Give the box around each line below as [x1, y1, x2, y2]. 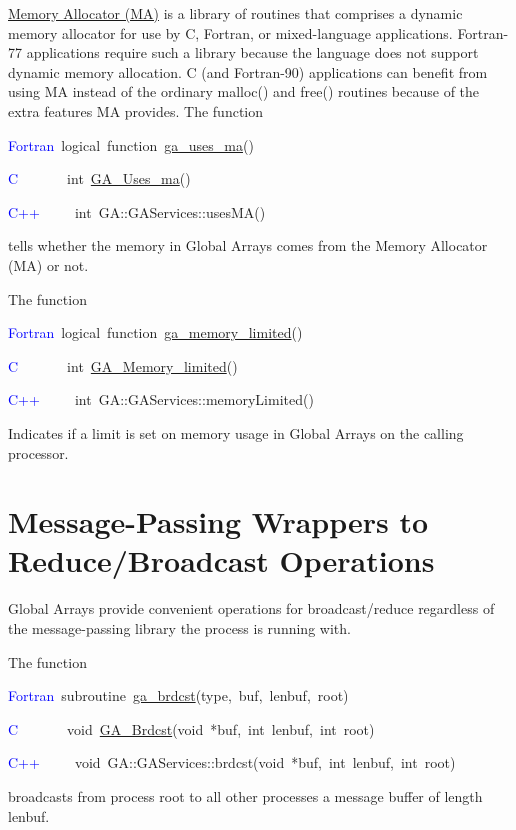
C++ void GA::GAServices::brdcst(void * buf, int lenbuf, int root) [8, 752, 456, 773]
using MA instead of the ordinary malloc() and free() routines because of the [8, 81, 480, 102]
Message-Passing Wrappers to [8, 501, 429, 542]
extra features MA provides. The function [8, 100, 264, 121]
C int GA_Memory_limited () [8, 355, 238, 376]
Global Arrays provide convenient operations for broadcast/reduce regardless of [8, 598, 495, 619]
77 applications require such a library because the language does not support [8, 42, 479, 63]
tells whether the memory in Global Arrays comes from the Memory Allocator [8, 235, 488, 256]
